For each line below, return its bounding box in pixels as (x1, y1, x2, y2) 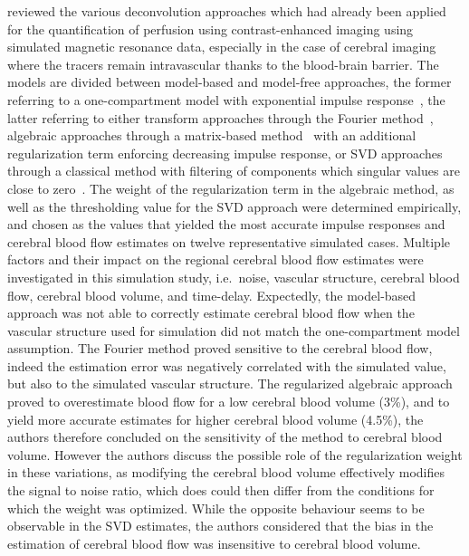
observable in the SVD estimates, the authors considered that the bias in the (7, 516, 434, 535)
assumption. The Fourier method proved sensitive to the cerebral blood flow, (7, 339, 433, 358)
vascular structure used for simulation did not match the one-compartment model (7, 321, 460, 340)
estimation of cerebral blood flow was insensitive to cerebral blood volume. (7, 533, 421, 552)
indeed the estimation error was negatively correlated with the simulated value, (7, 356, 446, 375)
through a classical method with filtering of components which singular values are (7, 161, 460, 180)
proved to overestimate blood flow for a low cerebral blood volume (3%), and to (7, 392, 450, 411)
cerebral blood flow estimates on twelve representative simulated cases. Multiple (7, 232, 451, 251)
